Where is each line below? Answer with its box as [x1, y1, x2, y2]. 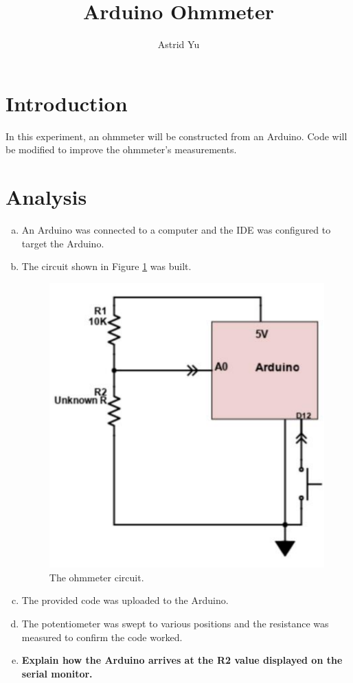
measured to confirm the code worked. [21, 629, 183, 644]
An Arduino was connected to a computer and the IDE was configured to [21, 222, 331, 236]
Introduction [5, 89, 128, 117]
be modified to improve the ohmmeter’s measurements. [5, 142, 237, 157]
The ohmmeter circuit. [49, 570, 144, 584]
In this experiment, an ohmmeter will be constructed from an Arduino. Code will [5, 128, 348, 143]
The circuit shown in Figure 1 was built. [21, 259, 192, 273]
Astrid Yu [157, 37, 200, 52]
